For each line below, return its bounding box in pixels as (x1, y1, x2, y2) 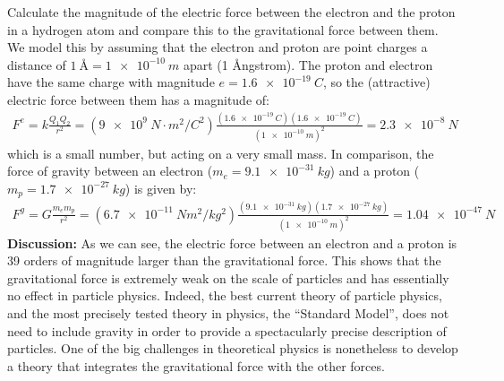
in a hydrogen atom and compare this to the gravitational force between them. (7, 20, 439, 39)
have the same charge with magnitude (7, 73, 215, 91)
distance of (7, 55, 66, 74)
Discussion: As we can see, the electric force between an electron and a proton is (7, 233, 457, 252)
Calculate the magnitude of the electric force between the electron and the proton (7, 3, 456, 21)
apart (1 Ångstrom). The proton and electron (183, 55, 433, 74)
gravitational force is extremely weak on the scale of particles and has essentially (7, 268, 449, 287)
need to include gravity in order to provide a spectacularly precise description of (7, 321, 447, 340)
